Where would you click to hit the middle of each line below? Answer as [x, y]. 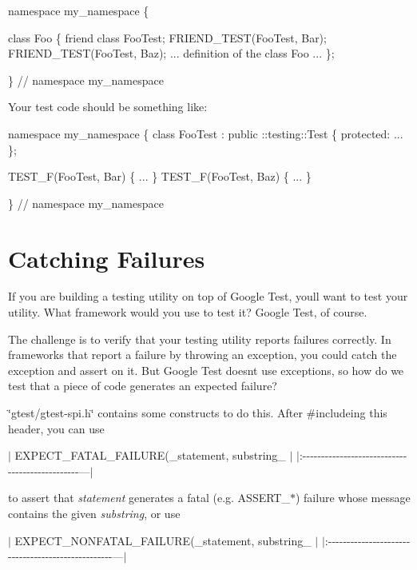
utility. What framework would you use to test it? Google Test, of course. [188, 312]
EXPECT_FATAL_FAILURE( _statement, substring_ [150, 455]
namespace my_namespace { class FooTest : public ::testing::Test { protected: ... [206, 133]
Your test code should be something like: [108, 107]
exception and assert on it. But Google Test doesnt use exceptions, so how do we [206, 370]
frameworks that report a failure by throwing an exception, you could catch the [203, 355]
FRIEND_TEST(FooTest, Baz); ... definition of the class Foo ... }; [171, 53]
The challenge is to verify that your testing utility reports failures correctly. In [200, 339]
